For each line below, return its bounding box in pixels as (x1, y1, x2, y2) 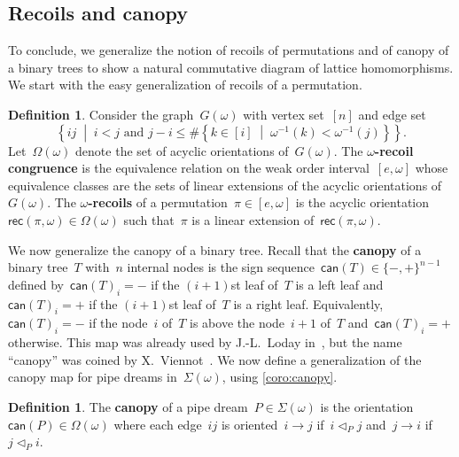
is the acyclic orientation (295, 193, 430, 212)
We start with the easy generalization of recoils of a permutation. (8, 75, 362, 94)
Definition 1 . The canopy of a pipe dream (8, 397, 248, 415)
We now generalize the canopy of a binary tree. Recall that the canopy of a (8, 240, 422, 259)
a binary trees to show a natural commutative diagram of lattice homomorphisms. (8, 58, 454, 76)
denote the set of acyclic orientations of (75, 141, 289, 159)
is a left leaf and (295, 275, 384, 293)
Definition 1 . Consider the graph (8, 105, 194, 123)
